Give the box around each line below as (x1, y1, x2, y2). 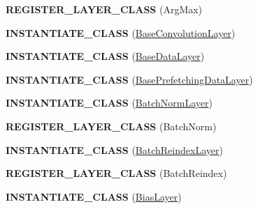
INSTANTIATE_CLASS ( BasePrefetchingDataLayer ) (6, 72, 253, 86)
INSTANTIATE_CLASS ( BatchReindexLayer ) (6, 142, 223, 157)
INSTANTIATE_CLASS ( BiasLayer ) (6, 189, 182, 203)
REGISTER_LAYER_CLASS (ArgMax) (6, 2, 203, 16)
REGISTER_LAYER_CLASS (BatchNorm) (6, 118, 217, 133)
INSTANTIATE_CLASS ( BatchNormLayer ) (6, 95, 213, 110)
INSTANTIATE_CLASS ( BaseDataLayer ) (6, 49, 205, 63)
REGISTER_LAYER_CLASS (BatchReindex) (6, 166, 227, 180)
